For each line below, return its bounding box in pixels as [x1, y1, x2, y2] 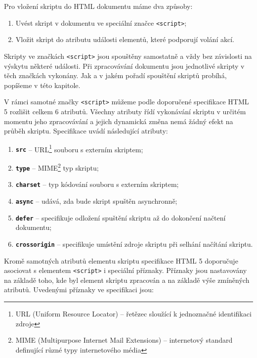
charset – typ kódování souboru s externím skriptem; [15, 179, 179, 189]
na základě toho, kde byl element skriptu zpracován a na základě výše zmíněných [4, 274, 250, 285]
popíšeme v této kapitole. [4, 80, 81, 90]
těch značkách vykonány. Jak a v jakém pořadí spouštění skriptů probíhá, [4, 70, 227, 81]
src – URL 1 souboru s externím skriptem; [15, 142, 143, 154]
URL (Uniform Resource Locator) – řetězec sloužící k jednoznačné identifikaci [15, 309, 252, 318]
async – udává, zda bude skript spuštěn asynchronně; [15, 196, 177, 206]
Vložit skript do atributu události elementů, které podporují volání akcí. [15, 34, 234, 45]
